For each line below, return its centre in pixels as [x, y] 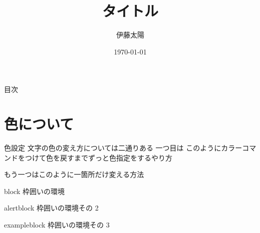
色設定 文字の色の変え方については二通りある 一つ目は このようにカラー [123, 148]
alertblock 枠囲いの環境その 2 [51, 208]
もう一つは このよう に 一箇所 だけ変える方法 [74, 174]
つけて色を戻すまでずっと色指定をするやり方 [98, 157]
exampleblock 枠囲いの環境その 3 [57, 224]
